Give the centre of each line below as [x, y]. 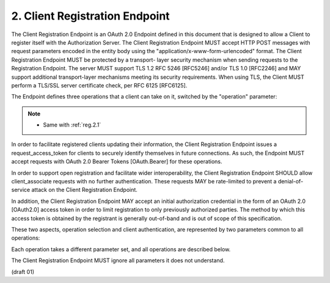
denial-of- [291, 182]
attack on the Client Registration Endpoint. [84, 190]
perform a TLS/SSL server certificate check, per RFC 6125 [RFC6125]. [99, 85]
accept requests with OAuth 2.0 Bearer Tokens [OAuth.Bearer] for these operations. [117, 161]
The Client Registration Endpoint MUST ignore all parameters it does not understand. [118, 260]
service [21, 190]
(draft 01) [23, 271]
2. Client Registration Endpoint [91, 16]
